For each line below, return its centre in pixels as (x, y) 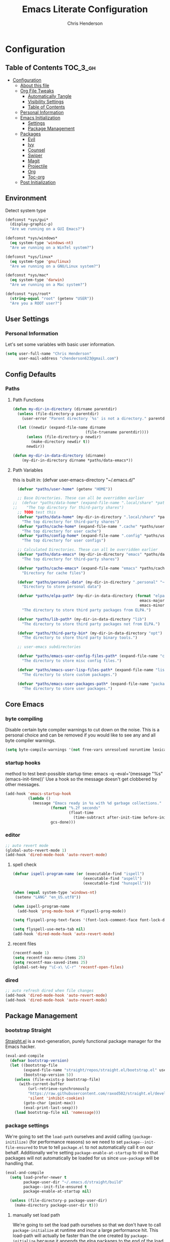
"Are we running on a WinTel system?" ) (52, 247)
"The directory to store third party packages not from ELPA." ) (91, 624)
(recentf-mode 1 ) (31, 953)
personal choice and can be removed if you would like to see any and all (80, 735)
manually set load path (36, 1215)
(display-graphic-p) (31, 224)
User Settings (27, 319)
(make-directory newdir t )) (60, 442)
